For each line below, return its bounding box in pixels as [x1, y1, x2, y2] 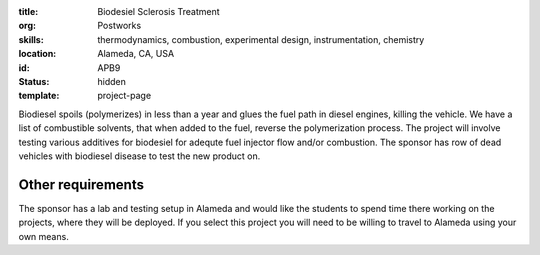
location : [18, 48, 57, 60]
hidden [97, 75, 127, 87]
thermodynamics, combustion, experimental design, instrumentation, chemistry [97, 33, 425, 45]
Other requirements [18, 176, 145, 193]
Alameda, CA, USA [97, 48, 175, 60]
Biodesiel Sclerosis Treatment [97, 6, 220, 17]
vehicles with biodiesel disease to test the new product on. [18, 150, 261, 162]
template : [18, 90, 60, 102]
